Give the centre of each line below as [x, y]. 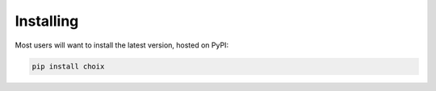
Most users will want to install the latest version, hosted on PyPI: [122, 45]
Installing [47, 21]
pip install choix [68, 66]
